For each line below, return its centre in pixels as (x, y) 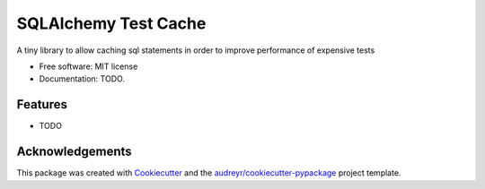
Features (42, 104)
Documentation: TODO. (82, 79)
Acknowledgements (74, 152)
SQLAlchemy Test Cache (111, 23)
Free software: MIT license (88, 66)
